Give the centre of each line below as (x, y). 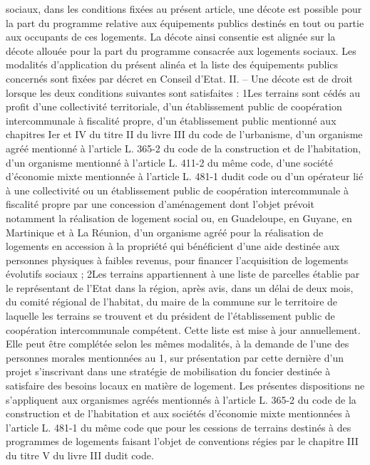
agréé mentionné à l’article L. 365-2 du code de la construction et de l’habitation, (184, 148)
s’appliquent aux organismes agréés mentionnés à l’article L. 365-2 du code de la (181, 399)
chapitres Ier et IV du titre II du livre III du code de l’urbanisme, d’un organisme (184, 134)
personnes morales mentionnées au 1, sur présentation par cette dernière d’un (175, 357)
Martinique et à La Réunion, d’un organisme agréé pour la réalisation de (165, 232)
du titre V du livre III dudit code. (80, 455)
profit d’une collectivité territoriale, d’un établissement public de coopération (174, 106)
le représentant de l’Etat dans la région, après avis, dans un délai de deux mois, (180, 287)
